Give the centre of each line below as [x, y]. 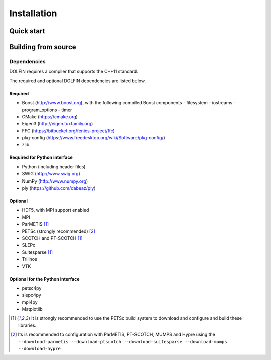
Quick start [27, 31]
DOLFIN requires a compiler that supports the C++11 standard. [74, 71]
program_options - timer [47, 110]
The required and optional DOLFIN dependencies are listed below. [77, 81]
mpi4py [30, 302]
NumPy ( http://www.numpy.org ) [55, 181]
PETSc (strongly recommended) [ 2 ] [58, 231]
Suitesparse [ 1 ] [37, 252]
